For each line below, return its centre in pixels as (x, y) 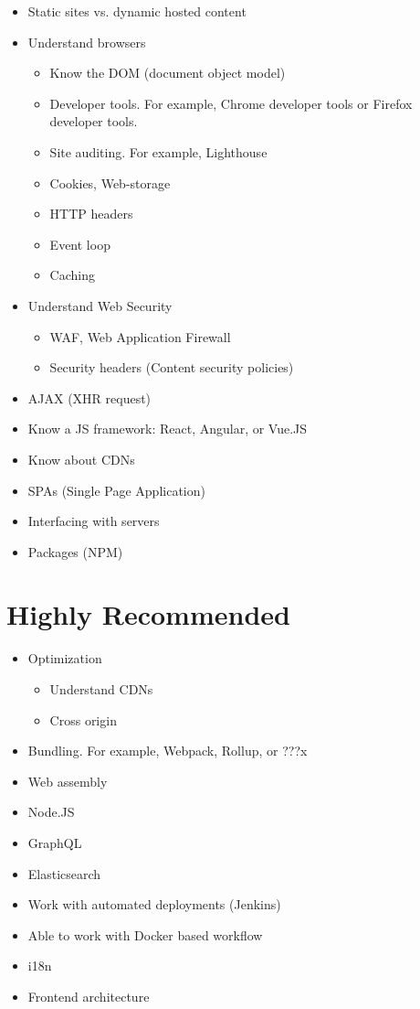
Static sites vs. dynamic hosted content (137, 11)
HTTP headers (91, 214)
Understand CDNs (101, 689)
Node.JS (51, 812)
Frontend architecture (89, 996)
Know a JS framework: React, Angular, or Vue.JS (168, 429)
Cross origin (83, 719)
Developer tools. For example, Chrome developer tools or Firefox (231, 103)
